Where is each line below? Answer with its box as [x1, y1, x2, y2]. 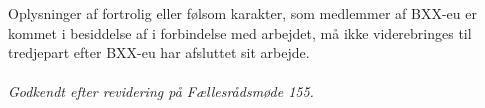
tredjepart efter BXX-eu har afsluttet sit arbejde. [8, 42, 310, 63]
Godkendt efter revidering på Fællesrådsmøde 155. [8, 81, 314, 102]
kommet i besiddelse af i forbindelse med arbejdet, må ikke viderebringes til [8, 22, 472, 43]
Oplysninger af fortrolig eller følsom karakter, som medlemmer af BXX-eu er [8, 3, 477, 23]
